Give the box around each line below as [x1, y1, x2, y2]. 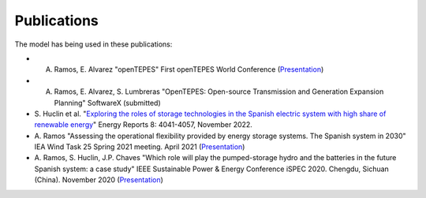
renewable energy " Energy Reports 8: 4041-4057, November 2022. [34, 120, 252, 129]
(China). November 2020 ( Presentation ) [34, 175, 163, 185]
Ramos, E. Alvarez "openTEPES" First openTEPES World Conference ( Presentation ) [54, 65, 324, 74]
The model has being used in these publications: [14, 39, 173, 49]
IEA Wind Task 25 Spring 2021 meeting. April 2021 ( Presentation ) [34, 142, 245, 151]
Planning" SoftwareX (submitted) [54, 98, 161, 107]
